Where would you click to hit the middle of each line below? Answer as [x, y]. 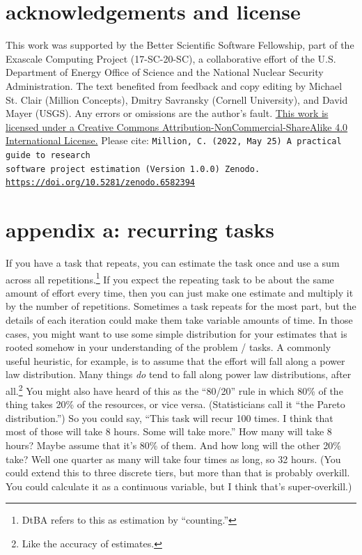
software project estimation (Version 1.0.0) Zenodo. [133, 169]
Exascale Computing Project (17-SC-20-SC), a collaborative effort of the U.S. [171, 58]
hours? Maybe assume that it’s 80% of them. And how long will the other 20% [173, 445]
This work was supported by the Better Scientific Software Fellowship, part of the [180, 45]
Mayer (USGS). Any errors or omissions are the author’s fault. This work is [167, 113]
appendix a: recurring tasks [140, 229]
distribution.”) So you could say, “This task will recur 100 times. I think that [170, 417]
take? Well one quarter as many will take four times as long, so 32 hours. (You [173, 459]
